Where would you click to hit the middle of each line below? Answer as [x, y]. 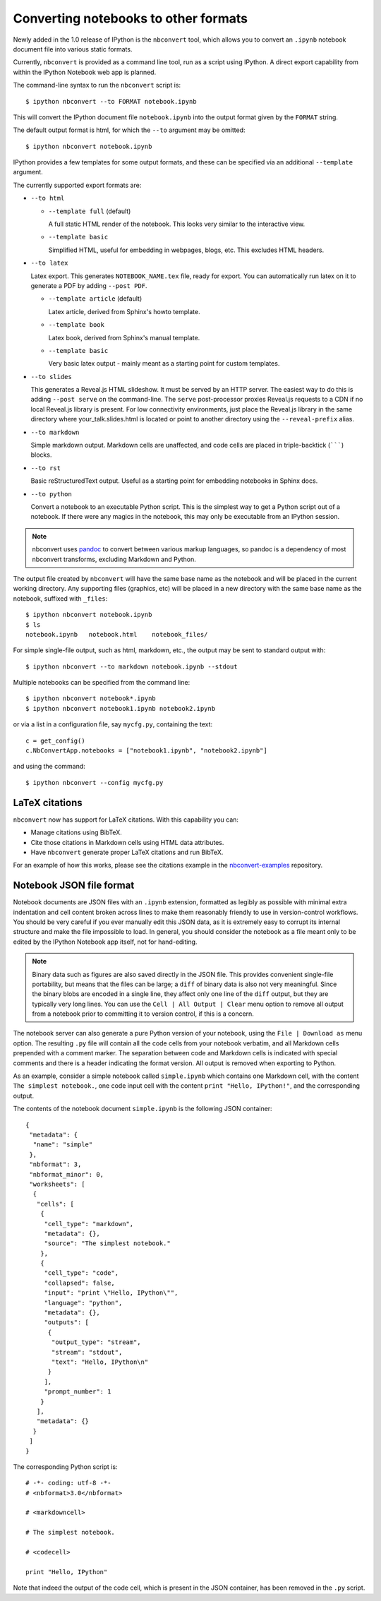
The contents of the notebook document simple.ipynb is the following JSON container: [143, 1109]
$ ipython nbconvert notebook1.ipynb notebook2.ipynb [120, 708]
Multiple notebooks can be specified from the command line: [102, 683]
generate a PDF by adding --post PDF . [89, 285]
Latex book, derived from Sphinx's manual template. [124, 337]
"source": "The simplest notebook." [107, 1243]
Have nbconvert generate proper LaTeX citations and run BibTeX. [127, 852]
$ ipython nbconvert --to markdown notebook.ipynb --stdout [132, 666]
